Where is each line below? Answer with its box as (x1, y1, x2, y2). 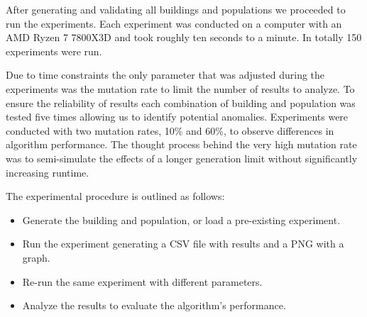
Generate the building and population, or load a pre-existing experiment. (22, 212, 341, 227)
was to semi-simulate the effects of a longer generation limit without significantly (6, 150, 358, 165)
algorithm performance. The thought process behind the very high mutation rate (6, 137, 357, 152)
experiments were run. (6, 43, 102, 58)
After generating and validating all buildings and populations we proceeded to (6, 2, 346, 16)
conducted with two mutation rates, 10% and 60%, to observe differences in (6, 123, 334, 138)
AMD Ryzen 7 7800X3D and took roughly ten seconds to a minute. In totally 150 (6, 30, 362, 45)
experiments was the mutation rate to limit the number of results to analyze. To (6, 81, 355, 96)
